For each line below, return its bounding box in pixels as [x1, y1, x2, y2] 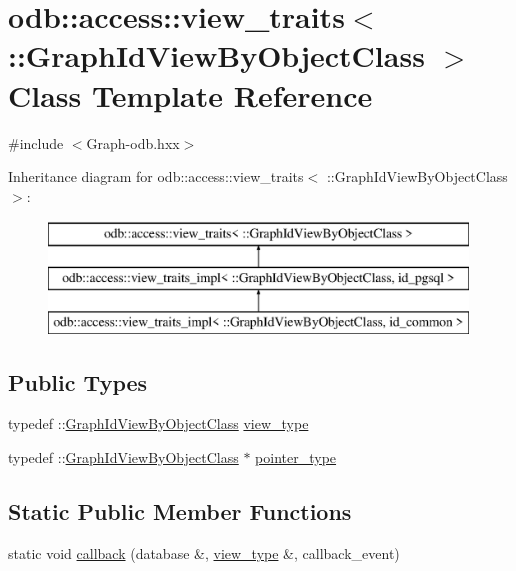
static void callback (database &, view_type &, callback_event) [8, 542, 400, 563]
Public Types [8, 366, 148, 397]
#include [8, 132, 64, 153]
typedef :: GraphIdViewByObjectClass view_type [8, 413, 309, 434]
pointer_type [255, 447, 337, 468]
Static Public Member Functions [8, 496, 352, 527]
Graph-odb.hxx [86, 132, 180, 153]
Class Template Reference [8, 74, 373, 115]
